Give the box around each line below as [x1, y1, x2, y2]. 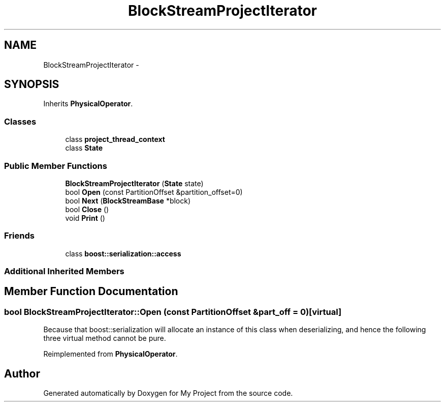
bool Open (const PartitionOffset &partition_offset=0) [65, 187, 243, 196]
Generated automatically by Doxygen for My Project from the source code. [43, 389, 293, 398]
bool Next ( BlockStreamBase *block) [65, 196, 191, 205]
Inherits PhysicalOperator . [43, 99, 133, 108]
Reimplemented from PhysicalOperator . [43, 350, 178, 359]
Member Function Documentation [4, 285, 178, 298]
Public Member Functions [4, 160, 107, 171]
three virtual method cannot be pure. [43, 334, 166, 343]
